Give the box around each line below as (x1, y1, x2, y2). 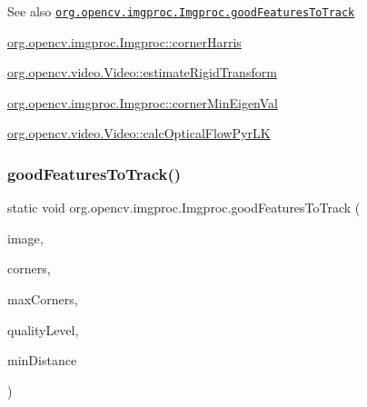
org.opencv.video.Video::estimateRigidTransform (7, 63, 277, 82)
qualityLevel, (7, 320, 79, 339)
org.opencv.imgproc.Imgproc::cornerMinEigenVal (7, 93, 278, 112)
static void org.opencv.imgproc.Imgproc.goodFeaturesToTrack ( (7, 198, 361, 217)
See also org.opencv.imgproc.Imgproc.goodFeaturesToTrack (7, 2, 355, 20)
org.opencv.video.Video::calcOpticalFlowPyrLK (7, 124, 271, 143)
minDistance (7, 351, 77, 370)
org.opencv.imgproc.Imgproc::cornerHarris (7, 32, 242, 51)
